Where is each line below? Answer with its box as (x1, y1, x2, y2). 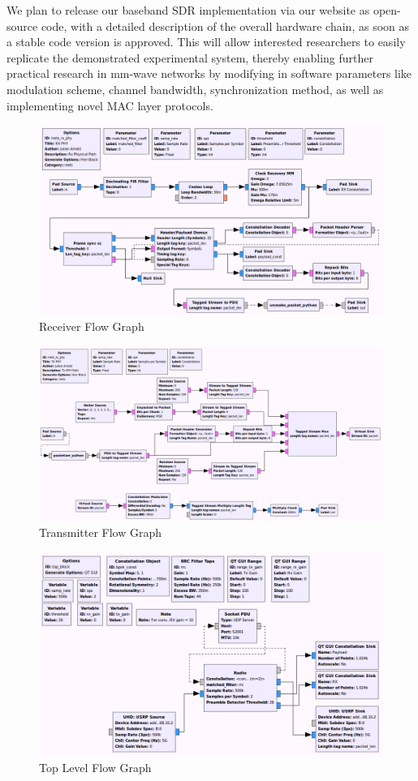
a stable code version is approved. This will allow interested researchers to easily (6, 33, 406, 50)
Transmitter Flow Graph (39, 524, 162, 541)
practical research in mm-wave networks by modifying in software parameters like (6, 65, 412, 82)
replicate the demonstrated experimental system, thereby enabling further (6, 49, 373, 66)
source (6, 17, 38, 34)
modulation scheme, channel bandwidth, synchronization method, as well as (6, 80, 384, 97)
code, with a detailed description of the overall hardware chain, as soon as (41, 17, 410, 34)
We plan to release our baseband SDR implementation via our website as (6, 2, 370, 18)
